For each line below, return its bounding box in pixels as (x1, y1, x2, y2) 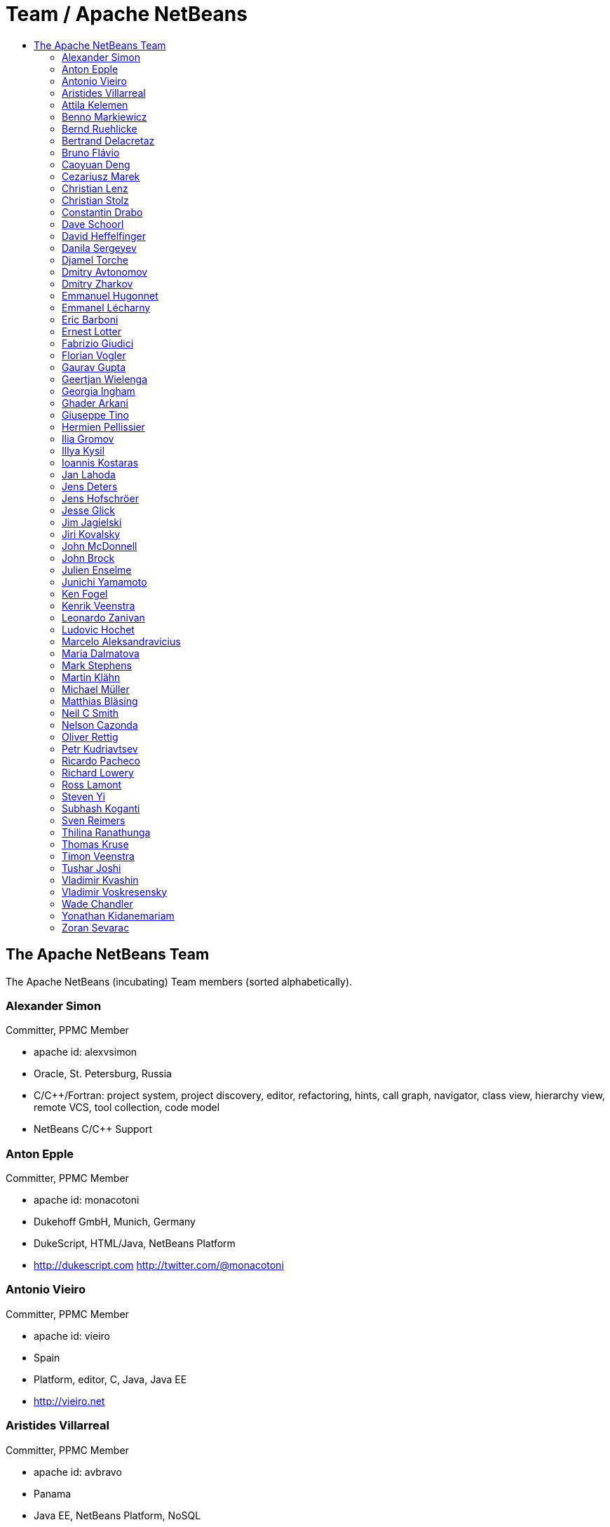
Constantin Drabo (62, 206, 143, 218)
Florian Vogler (62, 349, 126, 361)
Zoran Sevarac (62, 921, 130, 934)
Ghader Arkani (62, 396, 128, 409)
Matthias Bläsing (62, 694, 138, 707)
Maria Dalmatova (62, 647, 140, 659)
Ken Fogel (62, 587, 108, 600)
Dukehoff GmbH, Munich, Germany (34, 1216, 196, 1228)
